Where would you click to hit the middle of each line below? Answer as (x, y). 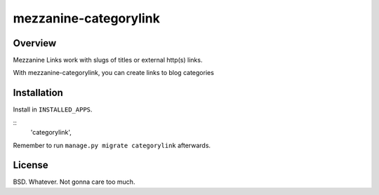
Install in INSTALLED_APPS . (53, 109)
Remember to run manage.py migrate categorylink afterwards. (112, 145)
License (31, 165)
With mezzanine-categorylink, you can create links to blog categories (113, 73)
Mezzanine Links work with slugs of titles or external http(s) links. (108, 60)
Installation (38, 93)
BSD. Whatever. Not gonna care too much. (74, 182)
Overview (35, 43)
